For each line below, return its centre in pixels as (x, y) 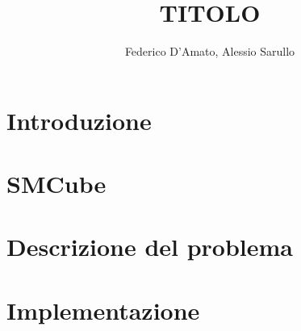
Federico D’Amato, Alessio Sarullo (210, 51)
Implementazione (103, 310)
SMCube (56, 184)
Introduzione (79, 120)
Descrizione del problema (150, 247)
